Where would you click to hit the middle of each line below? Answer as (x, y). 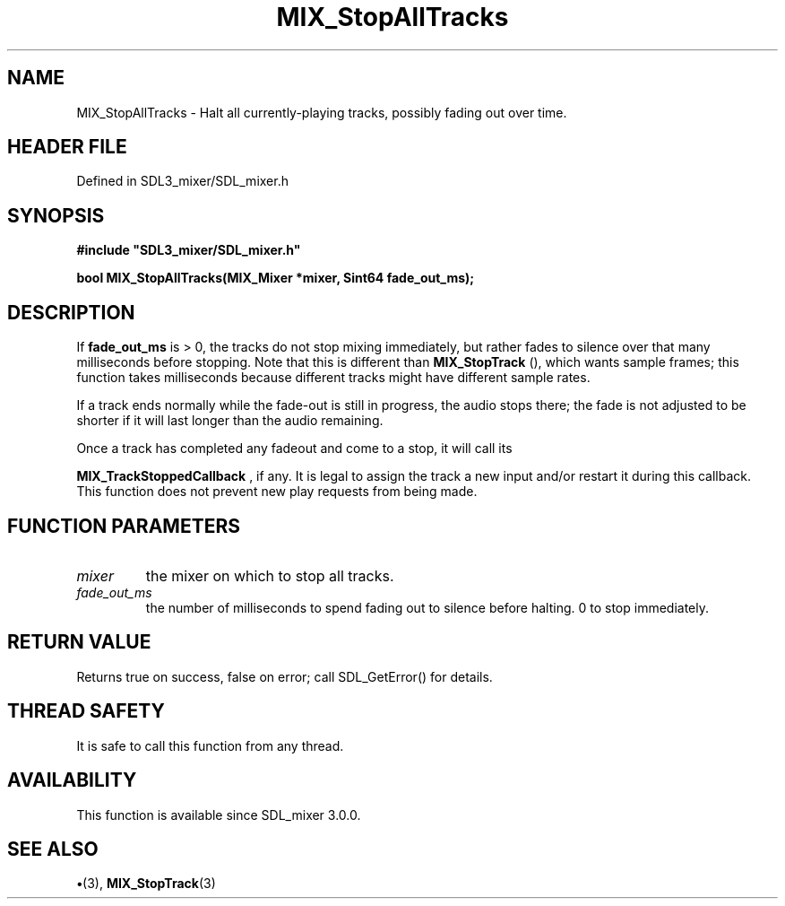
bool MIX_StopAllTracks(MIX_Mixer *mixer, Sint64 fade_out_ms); (276, 278)
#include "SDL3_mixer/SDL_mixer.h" (189, 250)
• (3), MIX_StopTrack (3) (146, 884)
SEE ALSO (53, 849)
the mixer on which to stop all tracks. (270, 575)
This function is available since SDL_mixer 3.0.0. (219, 815)
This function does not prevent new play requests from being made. (277, 492)
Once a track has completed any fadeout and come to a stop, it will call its (294, 449)
